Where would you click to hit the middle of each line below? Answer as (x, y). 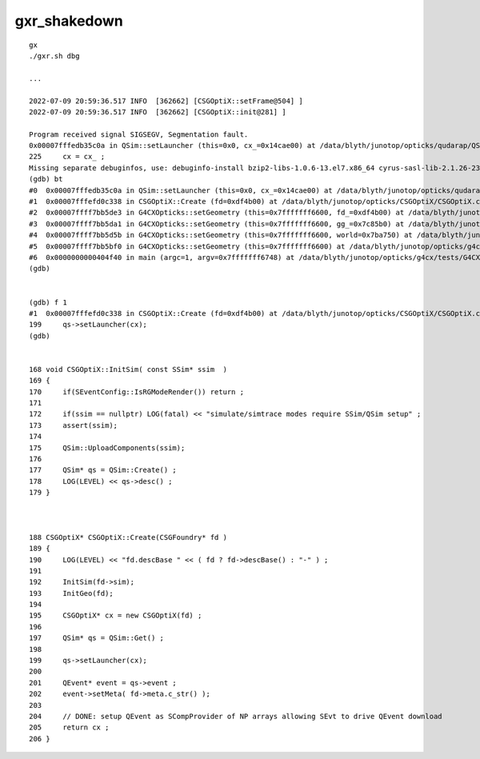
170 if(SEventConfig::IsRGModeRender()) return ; (136, 391)
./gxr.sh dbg (54, 56)
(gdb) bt (46, 179)
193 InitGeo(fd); (71, 593)
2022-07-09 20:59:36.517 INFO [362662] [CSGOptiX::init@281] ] (158, 112)
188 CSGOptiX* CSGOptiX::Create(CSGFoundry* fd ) (128, 537)
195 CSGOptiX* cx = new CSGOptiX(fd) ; (116, 615)
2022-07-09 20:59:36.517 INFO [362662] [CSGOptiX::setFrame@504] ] (166, 101)
